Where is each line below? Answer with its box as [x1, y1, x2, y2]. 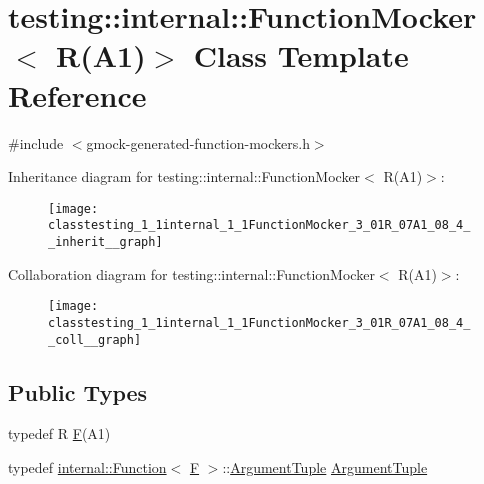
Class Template [193, 35, 409, 76]
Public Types [8, 376, 148, 407]
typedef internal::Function [8, 457, 167, 478]
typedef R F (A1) [8, 423, 111, 444]
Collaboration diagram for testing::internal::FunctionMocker [8, 263, 375, 284]
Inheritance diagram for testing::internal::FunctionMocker [8, 166, 361, 187]
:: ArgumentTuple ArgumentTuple [222, 457, 428, 478]
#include [8, 132, 64, 153]
